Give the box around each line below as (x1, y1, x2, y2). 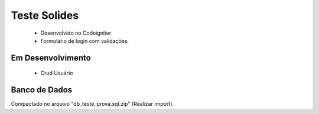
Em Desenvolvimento (11, 53, 91, 63)
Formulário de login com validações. (40, 37, 129, 44)
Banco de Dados (11, 85, 73, 95)
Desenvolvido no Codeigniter (40, 29, 112, 36)
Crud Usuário (40, 69, 73, 76)
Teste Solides (11, 9, 79, 22)
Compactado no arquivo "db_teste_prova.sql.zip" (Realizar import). (11, 100, 174, 108)
